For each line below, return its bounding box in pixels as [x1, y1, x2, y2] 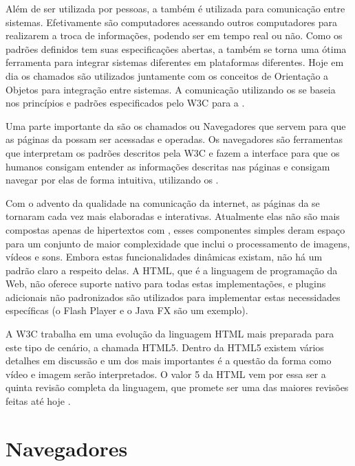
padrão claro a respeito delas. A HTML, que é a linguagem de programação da [6, 263, 338, 277]
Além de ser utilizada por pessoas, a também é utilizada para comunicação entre [6, 1, 345, 15]
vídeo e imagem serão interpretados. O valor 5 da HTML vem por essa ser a [6, 366, 326, 381]
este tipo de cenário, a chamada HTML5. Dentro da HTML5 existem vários [6, 340, 324, 354]
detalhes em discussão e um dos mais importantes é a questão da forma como [6, 353, 332, 368]
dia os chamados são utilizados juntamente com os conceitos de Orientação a [6, 68, 329, 82]
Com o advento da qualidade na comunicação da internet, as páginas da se [6, 195, 320, 210]
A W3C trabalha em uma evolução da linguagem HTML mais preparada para [6, 326, 334, 341]
